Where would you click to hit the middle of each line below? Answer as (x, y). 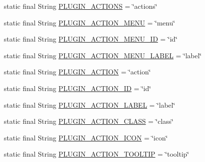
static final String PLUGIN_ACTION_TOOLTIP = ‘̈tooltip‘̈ (97, 154)
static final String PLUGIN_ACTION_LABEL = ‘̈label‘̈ (90, 104)
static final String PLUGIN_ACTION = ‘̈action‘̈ (77, 72)
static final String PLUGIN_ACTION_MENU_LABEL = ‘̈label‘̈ (103, 55)
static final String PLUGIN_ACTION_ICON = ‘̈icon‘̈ (86, 137)
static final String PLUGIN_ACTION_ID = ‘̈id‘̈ (77, 88)
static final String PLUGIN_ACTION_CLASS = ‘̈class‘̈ (89, 121)
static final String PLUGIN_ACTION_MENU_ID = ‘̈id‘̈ (91, 39)
